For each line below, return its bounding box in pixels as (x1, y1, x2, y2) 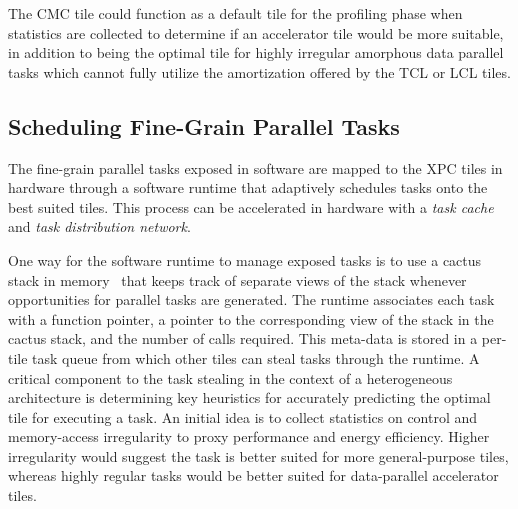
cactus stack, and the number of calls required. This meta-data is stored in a (8, 328, 478, 349)
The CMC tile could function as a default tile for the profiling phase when (8, 3, 463, 23)
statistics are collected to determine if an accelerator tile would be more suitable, (8, 22, 504, 43)
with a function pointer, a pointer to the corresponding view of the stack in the (8, 308, 494, 329)
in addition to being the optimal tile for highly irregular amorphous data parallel (8, 42, 504, 63)
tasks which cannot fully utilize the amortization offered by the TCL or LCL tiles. (8, 61, 511, 82)
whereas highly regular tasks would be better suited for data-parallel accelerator (8, 465, 499, 486)
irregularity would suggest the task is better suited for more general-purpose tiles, (8, 445, 509, 466)
